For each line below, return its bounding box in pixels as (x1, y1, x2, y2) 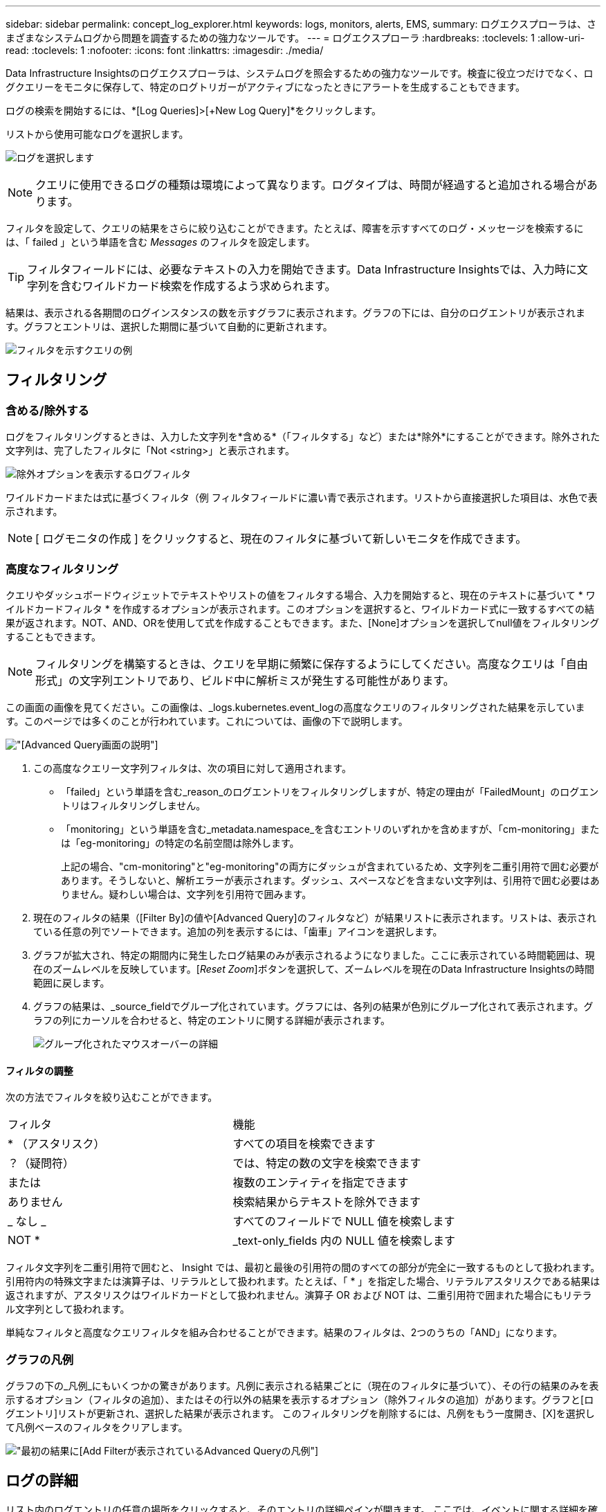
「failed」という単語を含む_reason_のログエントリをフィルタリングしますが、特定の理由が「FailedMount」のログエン (61, 785, 599, 798)
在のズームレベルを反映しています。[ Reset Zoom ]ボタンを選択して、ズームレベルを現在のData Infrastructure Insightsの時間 (33, 962, 594, 975)
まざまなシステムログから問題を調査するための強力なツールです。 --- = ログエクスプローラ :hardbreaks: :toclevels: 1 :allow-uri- (6, 32, 585, 44)
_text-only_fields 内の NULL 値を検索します (232, 1234, 455, 1248)
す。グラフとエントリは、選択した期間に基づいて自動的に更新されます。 (6, 321, 333, 332)
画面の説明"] (102, 738, 158, 750)
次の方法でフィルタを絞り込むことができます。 (6, 1091, 218, 1104)
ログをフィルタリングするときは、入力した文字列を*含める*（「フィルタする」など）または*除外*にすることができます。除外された (6, 431, 600, 443)
